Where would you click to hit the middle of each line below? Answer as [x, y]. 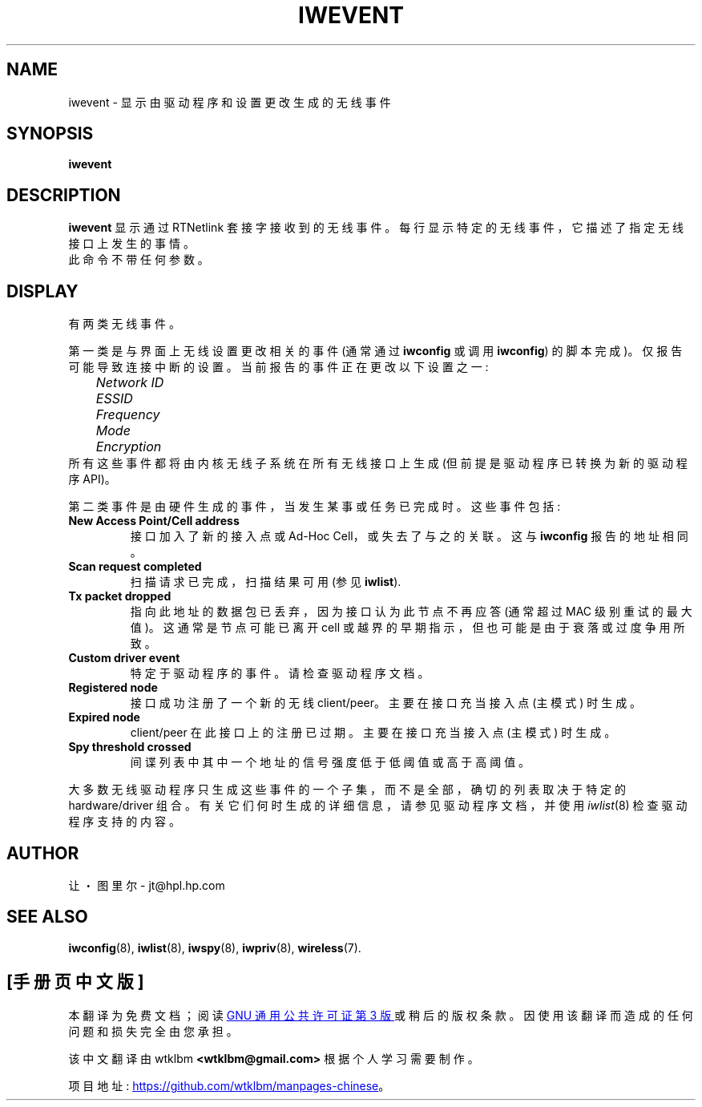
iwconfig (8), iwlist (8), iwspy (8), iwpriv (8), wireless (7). [215, 947]
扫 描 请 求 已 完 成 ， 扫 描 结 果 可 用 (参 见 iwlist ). [266, 582]
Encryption [129, 447]
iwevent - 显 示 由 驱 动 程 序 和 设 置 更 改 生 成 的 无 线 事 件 [230, 102]
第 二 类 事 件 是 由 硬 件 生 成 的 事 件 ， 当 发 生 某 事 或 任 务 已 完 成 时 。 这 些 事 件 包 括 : [315, 507]
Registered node [113, 688]
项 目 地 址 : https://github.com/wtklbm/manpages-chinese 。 [229, 1085]
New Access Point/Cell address [154, 521]
